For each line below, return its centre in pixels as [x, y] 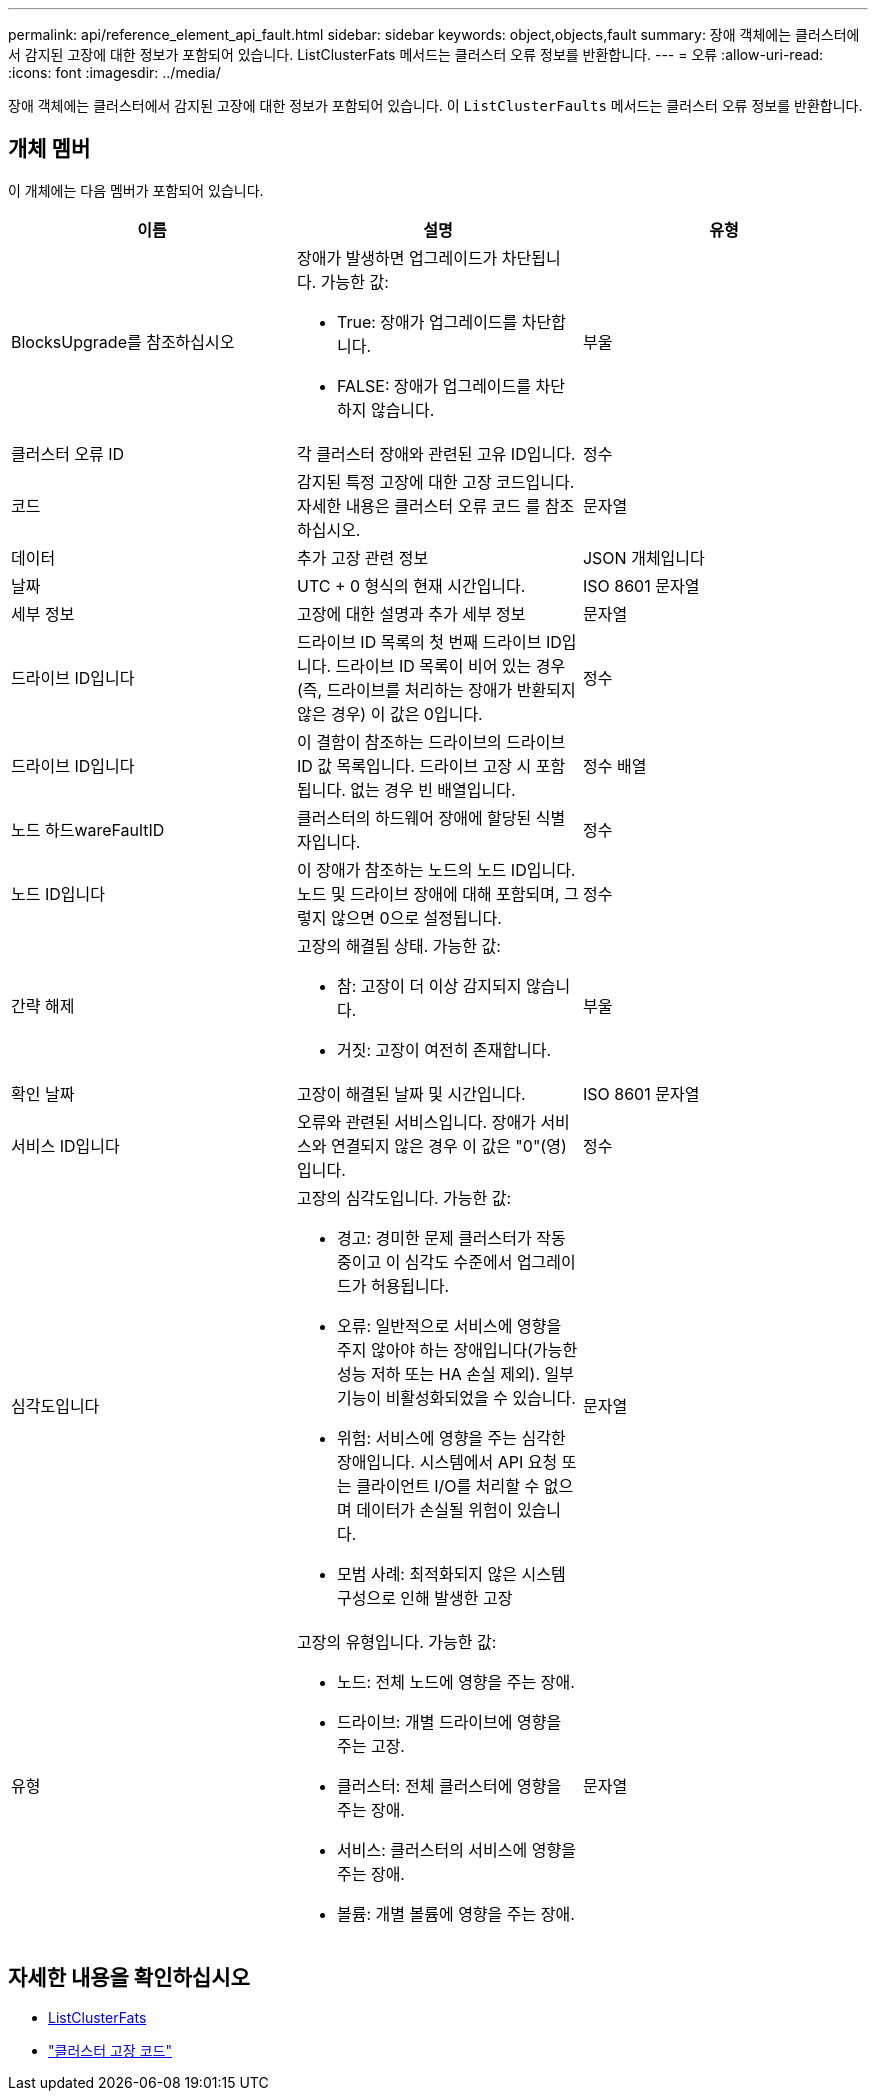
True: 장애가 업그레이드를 [427, 321]
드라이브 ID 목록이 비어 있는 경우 [450, 665]
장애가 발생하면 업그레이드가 [397, 257]
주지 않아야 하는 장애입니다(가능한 [457, 1349]
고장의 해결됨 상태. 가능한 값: [398, 945]
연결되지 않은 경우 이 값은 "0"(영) [448, 1145]
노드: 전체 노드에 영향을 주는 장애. [455, 1681]
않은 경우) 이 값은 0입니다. [389, 713]
